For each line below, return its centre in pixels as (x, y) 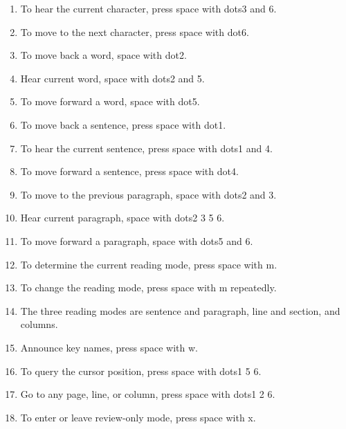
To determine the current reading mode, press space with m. (149, 264)
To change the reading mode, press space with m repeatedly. (148, 287)
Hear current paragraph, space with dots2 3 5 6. (122, 218)
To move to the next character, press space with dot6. (135, 31)
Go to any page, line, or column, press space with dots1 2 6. (148, 394)
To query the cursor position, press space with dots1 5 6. (141, 371)
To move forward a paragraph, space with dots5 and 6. (137, 240)
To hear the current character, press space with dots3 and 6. (148, 8)
